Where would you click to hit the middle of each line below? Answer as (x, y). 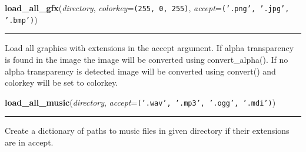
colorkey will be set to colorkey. (61, 82)
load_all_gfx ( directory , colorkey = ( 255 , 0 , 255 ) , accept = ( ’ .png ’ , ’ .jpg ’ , (147, 8)
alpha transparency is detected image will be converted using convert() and (140, 71)
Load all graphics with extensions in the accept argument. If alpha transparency (149, 48)
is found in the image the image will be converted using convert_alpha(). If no (147, 59)
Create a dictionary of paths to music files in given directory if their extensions (147, 131)
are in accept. (29, 142)
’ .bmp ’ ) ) (21, 19)
